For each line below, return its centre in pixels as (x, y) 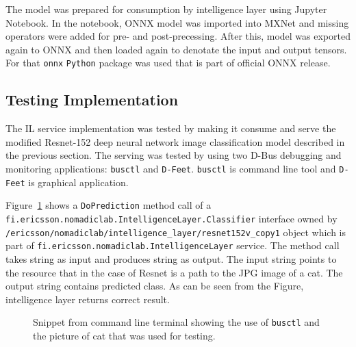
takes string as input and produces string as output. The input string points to (171, 258)
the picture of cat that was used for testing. (124, 335)
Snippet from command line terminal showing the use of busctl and (176, 322)
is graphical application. (78, 182)
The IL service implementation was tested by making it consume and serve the (171, 128)
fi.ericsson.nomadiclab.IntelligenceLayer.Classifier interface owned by (171, 218)
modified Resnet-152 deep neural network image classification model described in (175, 141)
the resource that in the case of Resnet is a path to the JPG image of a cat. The (174, 272)
